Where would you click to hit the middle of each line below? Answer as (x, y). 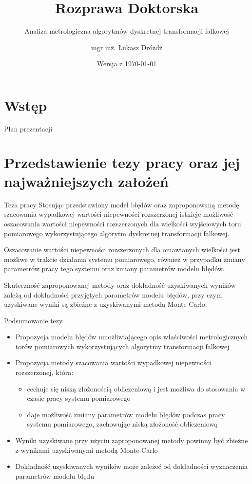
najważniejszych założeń (86, 181)
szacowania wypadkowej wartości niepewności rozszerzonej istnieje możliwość (118, 214)
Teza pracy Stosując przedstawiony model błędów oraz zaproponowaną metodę (122, 204)
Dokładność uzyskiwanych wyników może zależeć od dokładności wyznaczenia (131, 466)
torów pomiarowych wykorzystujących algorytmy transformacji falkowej (122, 346)
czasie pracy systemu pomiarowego (79, 398)
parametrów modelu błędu (55, 475)
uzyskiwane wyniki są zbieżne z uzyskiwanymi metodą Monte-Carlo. (106, 304)
